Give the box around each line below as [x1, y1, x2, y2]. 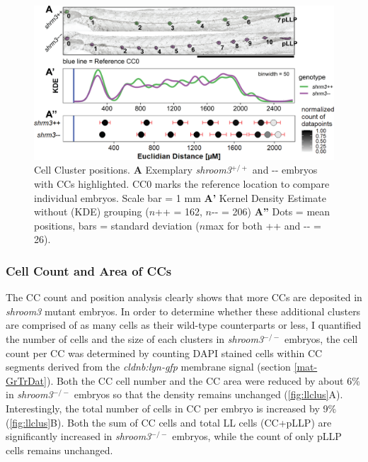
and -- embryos [252, 162, 318, 177]
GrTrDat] [6, 373, 47, 388]
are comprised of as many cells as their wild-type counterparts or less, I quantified [6, 317, 362, 332]
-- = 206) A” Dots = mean [212, 204, 330, 219]
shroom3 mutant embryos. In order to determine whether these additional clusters [6, 303, 361, 318]
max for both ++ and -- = [205, 218, 321, 232]
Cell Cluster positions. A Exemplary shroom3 [34, 162, 231, 177]
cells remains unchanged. [6, 442, 113, 457]
